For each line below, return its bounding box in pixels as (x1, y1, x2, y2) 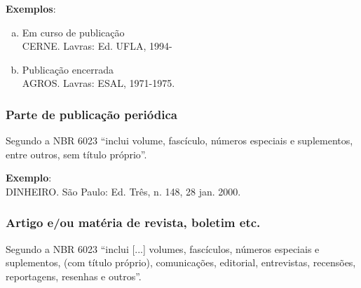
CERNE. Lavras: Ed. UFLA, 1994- (22, 39, 172, 53)
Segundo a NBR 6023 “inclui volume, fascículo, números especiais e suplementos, (6, 133, 353, 148)
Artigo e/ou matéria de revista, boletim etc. (6, 214, 261, 231)
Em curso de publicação (22, 25, 125, 39)
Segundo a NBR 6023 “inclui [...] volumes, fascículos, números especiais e (6, 241, 320, 256)
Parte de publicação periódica (6, 105, 177, 123)
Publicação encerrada (22, 62, 114, 76)
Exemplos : (6, 1, 56, 15)
